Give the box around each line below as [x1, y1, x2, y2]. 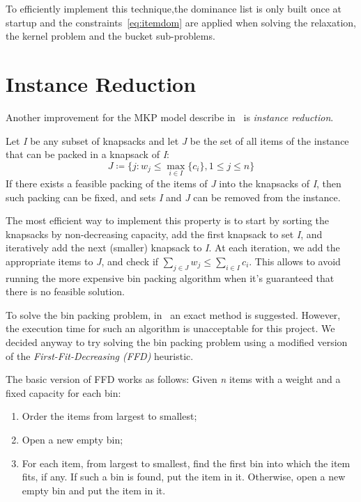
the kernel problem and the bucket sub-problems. [6, 29, 215, 43]
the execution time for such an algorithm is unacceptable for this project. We [6, 321, 335, 336]
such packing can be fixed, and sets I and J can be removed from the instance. [6, 189, 341, 204]
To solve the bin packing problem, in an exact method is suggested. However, [6, 307, 341, 322]
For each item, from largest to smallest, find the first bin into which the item [22, 455, 351, 470]
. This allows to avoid [249, 253, 341, 268]
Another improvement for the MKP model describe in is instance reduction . [6, 109, 334, 124]
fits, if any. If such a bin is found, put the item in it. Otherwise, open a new [22, 469, 346, 484]
